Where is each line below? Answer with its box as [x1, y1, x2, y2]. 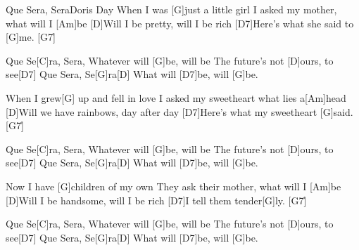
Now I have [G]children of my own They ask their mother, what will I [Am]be [6, 178, 341, 193]
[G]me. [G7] [6, 29, 56, 44]
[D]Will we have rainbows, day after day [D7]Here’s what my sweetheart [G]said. [6, 104, 353, 119]
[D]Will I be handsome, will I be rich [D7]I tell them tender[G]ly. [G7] [6, 192, 307, 207]
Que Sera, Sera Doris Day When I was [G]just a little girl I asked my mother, [6, 2, 337, 16]
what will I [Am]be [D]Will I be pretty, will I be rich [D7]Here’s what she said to [6, 15, 354, 30]
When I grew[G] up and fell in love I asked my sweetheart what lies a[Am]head [6, 90, 346, 105]
